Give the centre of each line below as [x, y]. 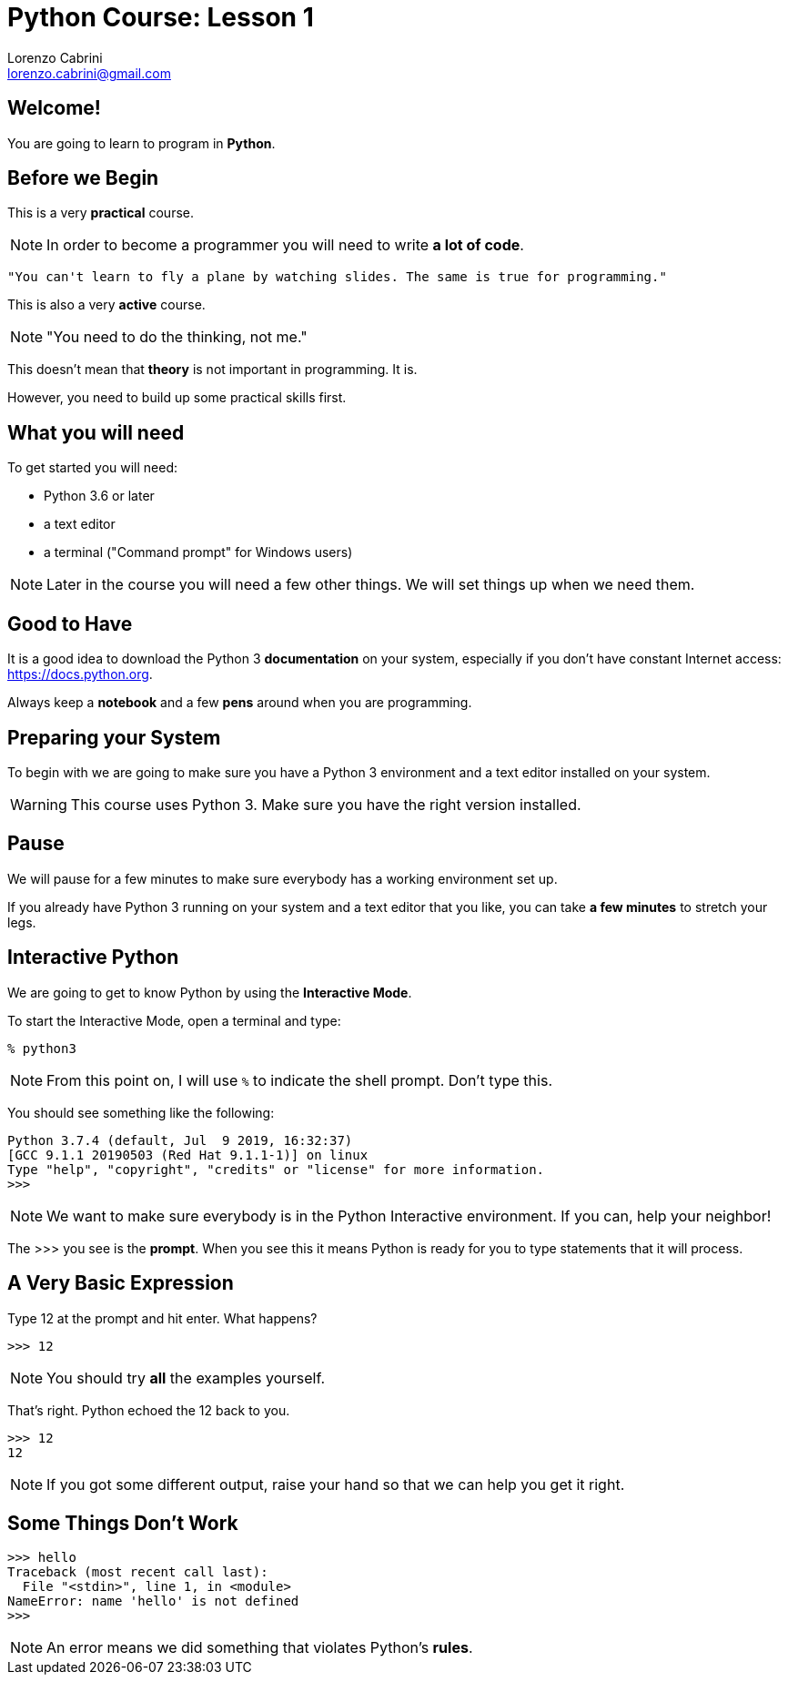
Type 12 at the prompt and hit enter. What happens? [162, 1318]
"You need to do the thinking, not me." [177, 337]
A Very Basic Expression [121, 1283]
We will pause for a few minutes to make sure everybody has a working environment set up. [283, 878]
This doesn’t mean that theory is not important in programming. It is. [212, 370]
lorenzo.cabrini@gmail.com [89, 73]
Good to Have [70, 623]
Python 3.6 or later [99, 496]
